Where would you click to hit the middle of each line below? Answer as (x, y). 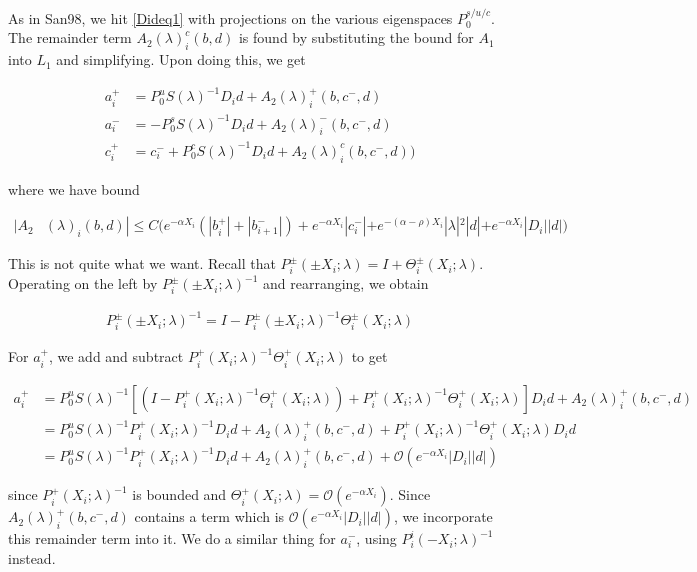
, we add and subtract (116, 356)
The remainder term (70, 37)
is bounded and (179, 494)
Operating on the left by (83, 283)
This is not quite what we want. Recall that (142, 263)
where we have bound (74, 188)
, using (376, 538)
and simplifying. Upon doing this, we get (181, 59)
